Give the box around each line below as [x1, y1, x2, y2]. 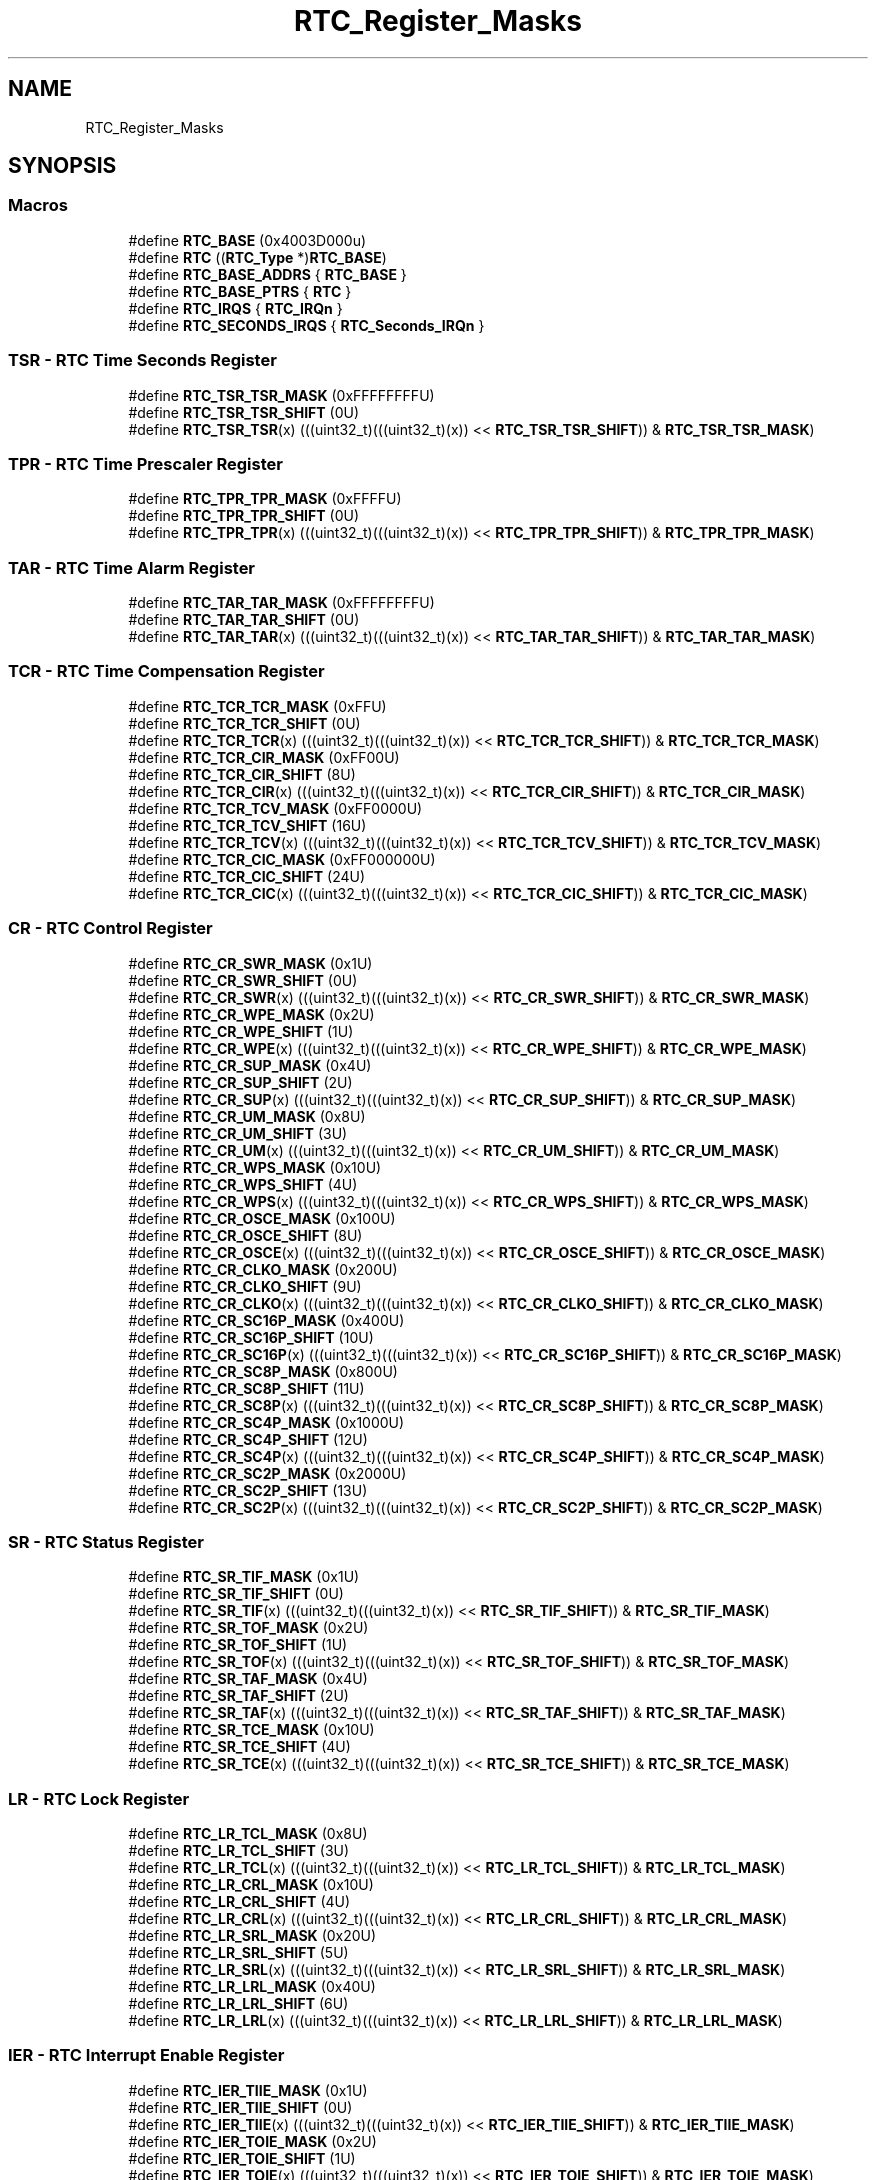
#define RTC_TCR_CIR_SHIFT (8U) [128, 765, 356, 783]
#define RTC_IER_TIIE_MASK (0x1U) [128, 2081, 368, 2099]
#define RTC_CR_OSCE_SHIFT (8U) [128, 1226, 363, 1244]
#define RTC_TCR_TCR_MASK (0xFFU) [128, 697, 387, 715]
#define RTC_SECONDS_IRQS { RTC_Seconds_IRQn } [128, 316, 485, 334]
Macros [8, 195, 68, 216]
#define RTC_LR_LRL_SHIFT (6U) [128, 1995, 349, 2013]
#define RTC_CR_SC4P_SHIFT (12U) [128, 1430, 368, 1448]
